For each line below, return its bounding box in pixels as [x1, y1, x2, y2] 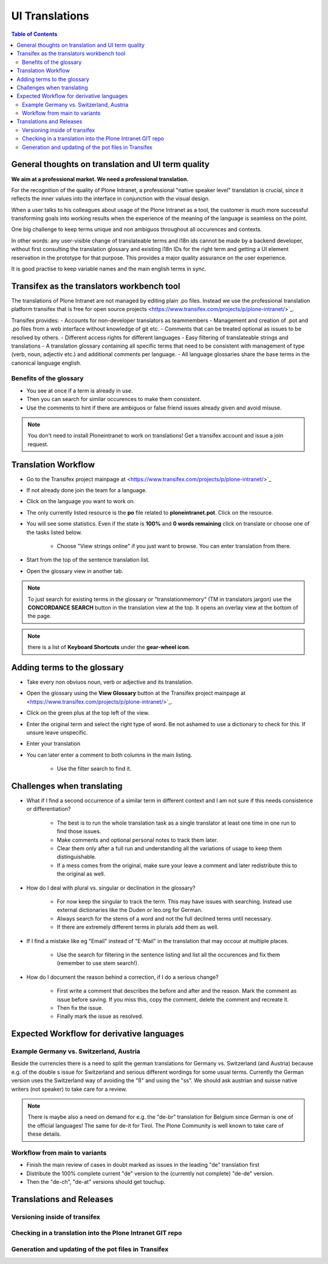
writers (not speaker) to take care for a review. [11, 1085, 128, 1093]
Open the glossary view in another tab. [26, 567, 124, 574]
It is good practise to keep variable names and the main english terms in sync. [11, 265, 207, 273]
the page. [27, 613, 52, 620]
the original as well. [56, 870, 106, 878]
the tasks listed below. [26, 529, 82, 536]
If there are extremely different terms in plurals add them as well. [56, 924, 219, 931]
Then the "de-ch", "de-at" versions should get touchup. [26, 1178, 166, 1186]
